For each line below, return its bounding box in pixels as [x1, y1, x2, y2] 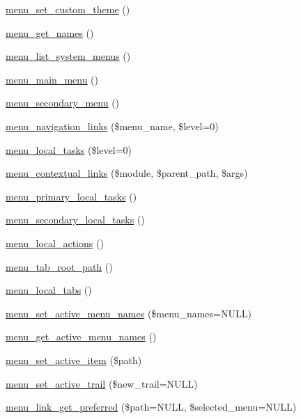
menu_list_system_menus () [6, 49, 131, 63]
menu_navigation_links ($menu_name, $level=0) [6, 118, 219, 133]
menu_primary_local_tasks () [6, 189, 137, 203]
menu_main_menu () [6, 72, 99, 86]
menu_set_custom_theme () [6, 2, 130, 16]
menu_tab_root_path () [6, 259, 113, 274]
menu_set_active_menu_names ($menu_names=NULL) [6, 306, 252, 320]
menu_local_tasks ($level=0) [6, 142, 132, 157]
